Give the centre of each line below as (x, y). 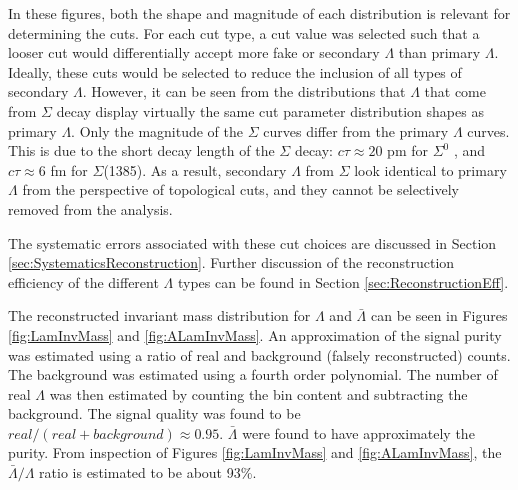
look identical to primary (430, 169)
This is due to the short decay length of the (141, 150)
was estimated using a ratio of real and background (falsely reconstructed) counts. (259, 354)
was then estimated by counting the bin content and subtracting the (258, 393)
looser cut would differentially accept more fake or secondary (194, 52)
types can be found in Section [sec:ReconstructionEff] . (343, 281)
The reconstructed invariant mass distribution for (159, 315)
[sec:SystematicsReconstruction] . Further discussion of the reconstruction (231, 262)
